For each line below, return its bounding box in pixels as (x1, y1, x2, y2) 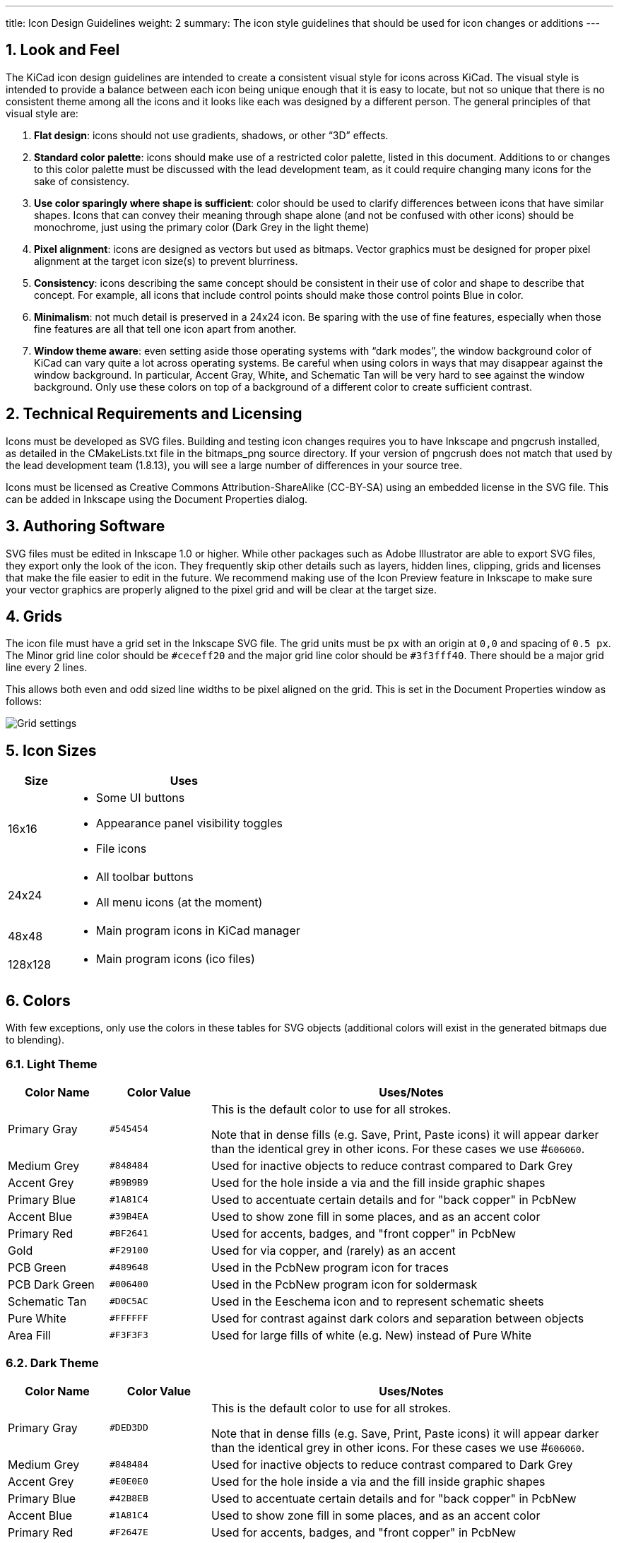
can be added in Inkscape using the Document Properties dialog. (6, 492, 308, 505)
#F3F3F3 (109, 1330, 148, 1341)
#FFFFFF (109, 1313, 148, 1324)
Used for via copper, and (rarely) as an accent (211, 1243, 456, 1258)
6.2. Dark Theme (6, 1356, 99, 1371)
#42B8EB (109, 1493, 148, 1504)
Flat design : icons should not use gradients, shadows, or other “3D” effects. (34, 129, 389, 141)
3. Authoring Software (6, 517, 165, 536)
